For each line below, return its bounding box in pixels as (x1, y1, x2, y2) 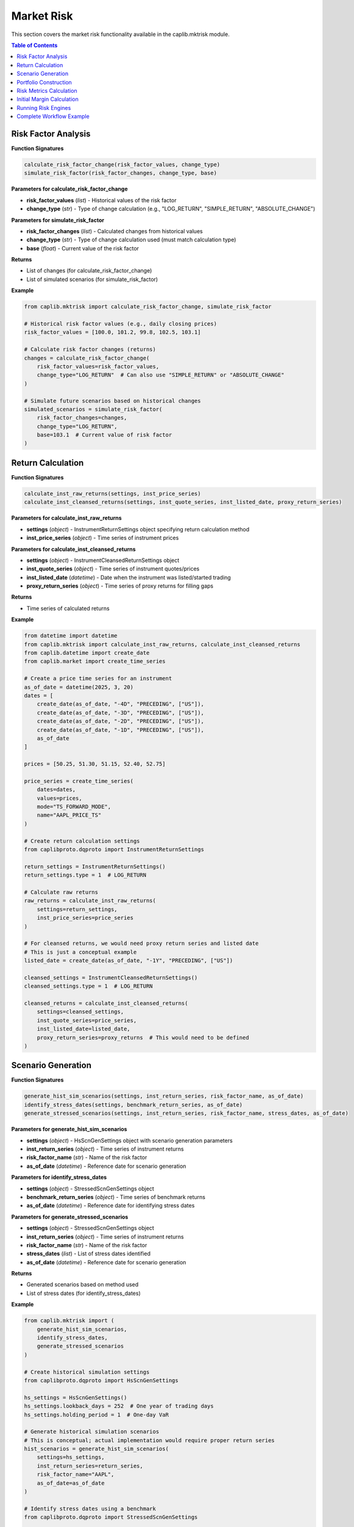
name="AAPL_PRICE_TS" (37, 812, 102, 818)
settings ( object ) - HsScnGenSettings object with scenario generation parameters (26, 1137, 233, 1144)
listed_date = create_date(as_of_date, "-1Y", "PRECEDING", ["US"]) (24, 957, 233, 964)
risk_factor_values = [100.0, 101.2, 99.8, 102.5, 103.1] (24, 329, 201, 336)
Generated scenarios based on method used (26, 1281, 139, 1288)
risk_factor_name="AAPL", (37, 1471, 115, 1478)
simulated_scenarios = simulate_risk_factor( (24, 406, 163, 412)
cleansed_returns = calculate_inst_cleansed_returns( (24, 1000, 188, 1007)
